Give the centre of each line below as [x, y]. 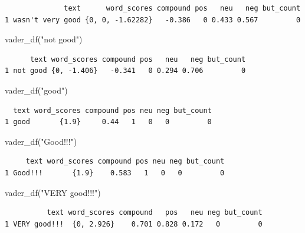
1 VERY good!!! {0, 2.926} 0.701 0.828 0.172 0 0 [134, 224]
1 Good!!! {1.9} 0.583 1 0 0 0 [115, 173]
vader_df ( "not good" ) [44, 39]
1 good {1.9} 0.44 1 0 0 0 [108, 122]
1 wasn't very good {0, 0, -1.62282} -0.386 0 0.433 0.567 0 [153, 20]
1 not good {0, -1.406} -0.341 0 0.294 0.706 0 [125, 71]
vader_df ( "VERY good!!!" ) [53, 192]
